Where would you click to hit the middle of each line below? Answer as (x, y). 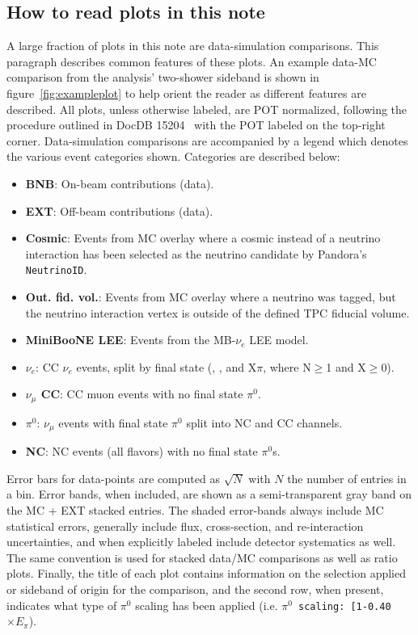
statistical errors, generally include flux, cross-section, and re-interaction (185, 526)
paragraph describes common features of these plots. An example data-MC (192, 61)
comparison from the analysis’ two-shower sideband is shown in (163, 77)
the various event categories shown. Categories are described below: (173, 156)
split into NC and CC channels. (264, 422)
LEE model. (279, 340)
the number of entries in (347, 478)
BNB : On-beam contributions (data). (120, 183)
